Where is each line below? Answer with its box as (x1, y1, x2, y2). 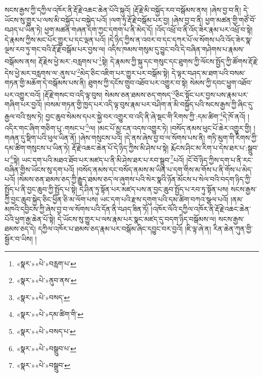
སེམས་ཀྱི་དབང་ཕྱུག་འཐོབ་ (190, 77, 252, 88)
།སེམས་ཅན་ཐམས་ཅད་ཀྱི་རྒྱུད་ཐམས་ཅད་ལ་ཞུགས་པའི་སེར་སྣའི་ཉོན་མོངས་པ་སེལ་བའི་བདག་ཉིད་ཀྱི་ (17, 174, 252, 184)
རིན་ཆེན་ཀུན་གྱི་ (213, 223, 253, 234)
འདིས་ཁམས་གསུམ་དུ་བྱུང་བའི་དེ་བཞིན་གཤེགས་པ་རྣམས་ (107, 44, 244, 55)
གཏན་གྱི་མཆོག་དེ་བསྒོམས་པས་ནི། (5, 77, 86, 88)
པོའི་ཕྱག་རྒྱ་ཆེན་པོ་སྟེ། (5, 213, 56, 224)
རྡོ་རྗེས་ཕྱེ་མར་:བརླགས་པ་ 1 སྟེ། (38, 54, 108, 66)
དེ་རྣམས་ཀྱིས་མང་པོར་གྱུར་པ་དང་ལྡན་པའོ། (5, 34, 106, 44)
